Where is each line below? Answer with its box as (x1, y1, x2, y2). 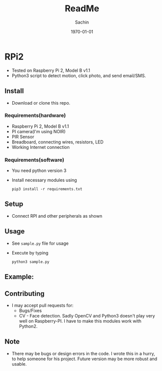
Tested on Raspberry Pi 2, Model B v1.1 (11, 67, 90, 73)
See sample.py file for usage (11, 240, 69, 246)
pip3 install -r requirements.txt (11, 187, 82, 192)
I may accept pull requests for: (11, 302, 74, 308)
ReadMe (65, 3, 99, 14)
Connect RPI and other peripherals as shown (11, 213, 103, 219)
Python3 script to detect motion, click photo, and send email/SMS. (11, 72, 146, 79)
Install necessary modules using (11, 177, 77, 183)
